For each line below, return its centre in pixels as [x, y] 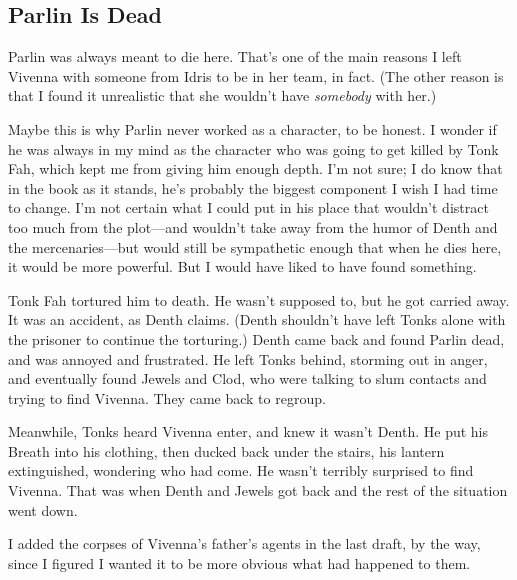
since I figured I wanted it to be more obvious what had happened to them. [239, 562]
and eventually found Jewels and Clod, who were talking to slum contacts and [247, 378]
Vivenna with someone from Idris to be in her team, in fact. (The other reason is [256, 75]
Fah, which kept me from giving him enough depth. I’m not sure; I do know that [255, 168]
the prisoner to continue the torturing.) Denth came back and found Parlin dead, [256, 338]
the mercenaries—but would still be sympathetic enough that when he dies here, [255, 246]
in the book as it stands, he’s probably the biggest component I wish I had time [253, 187]
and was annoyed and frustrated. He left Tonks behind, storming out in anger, [248, 358]
